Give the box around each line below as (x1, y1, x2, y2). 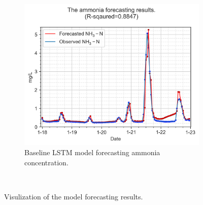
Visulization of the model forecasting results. (4, 191, 143, 201)
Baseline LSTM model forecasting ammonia (24, 147, 160, 158)
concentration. (24, 157, 69, 167)
